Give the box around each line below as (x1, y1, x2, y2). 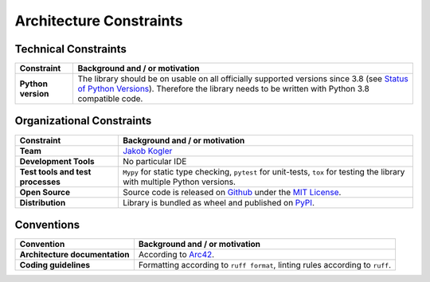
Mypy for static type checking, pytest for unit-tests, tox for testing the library (122, 166, 405, 177)
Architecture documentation (19, 249, 130, 260)
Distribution (19, 197, 66, 208)
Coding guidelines (19, 260, 91, 271)
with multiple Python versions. (122, 176, 236, 187)
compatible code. (77, 93, 143, 104)
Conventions (14, 218, 80, 231)
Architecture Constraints (14, 12, 183, 29)
